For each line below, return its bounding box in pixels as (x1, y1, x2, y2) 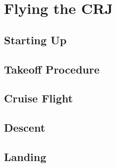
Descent (4, 120, 46, 135)
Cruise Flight (4, 90, 73, 106)
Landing (4, 149, 47, 164)
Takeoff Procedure (4, 61, 100, 77)
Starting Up (4, 32, 67, 47)
